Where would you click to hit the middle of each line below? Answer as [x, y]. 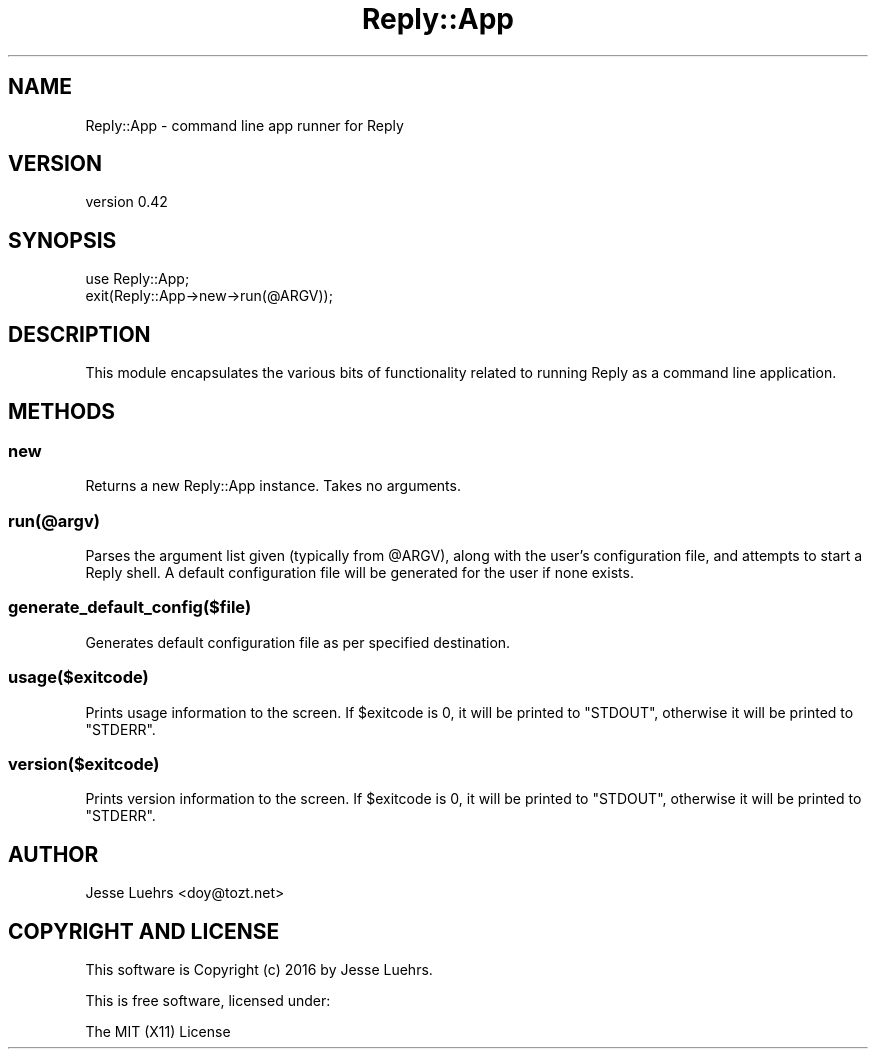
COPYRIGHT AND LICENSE [144, 931]
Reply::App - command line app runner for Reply [244, 125]
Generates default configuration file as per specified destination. [298, 642]
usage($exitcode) [78, 677]
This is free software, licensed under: [208, 1001]
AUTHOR [53, 854]
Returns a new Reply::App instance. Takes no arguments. [273, 486]
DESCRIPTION [79, 334]
